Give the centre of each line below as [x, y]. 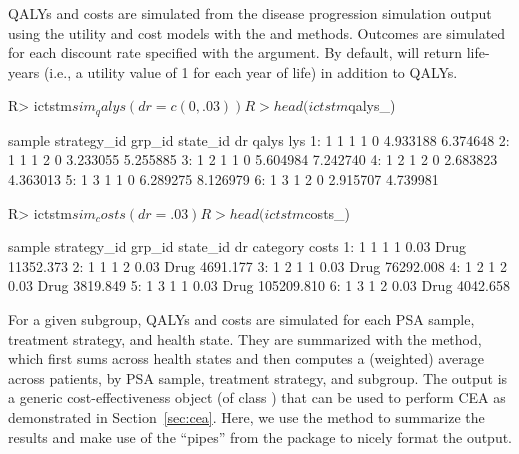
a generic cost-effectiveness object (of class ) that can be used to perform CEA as [257, 397]
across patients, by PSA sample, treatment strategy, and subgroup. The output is [258, 377]
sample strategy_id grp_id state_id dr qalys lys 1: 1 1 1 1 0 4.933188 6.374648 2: [259, 139]
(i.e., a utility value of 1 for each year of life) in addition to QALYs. [250, 71]
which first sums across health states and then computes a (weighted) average [246, 358]
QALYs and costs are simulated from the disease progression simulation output [250, 13]
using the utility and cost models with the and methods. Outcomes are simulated [257, 32]
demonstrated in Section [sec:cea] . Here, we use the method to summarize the [246, 416]
